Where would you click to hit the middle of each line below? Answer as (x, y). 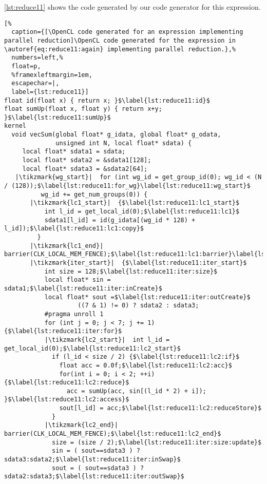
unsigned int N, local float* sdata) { (124, 143)
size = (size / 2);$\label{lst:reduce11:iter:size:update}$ (157, 442)
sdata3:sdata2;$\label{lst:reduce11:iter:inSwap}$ (92, 460)
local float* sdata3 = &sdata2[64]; (85, 169)
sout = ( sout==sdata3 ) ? (98, 468)
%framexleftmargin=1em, (52, 75)
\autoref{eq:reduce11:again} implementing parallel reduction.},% (120, 49)
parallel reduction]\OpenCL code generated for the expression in (120, 40)
